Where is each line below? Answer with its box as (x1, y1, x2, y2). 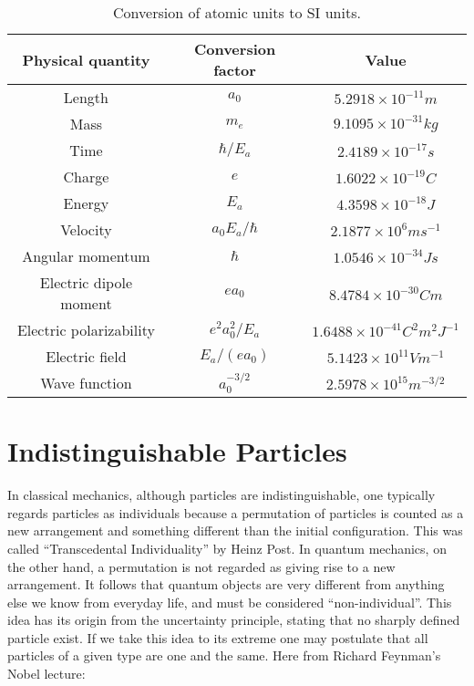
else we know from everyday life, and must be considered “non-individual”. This (7, 592, 452, 611)
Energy (63, 192, 109, 213)
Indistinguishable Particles (7, 432, 347, 470)
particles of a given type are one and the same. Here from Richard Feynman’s (7, 646, 441, 665)
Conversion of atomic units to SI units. (113, 2, 361, 23)
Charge (63, 166, 109, 187)
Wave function (40, 372, 132, 393)
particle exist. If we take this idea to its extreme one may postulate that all (7, 628, 428, 647)
